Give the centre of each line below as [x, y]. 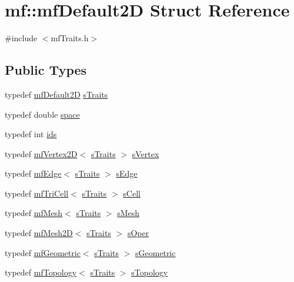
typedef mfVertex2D [41, 153]
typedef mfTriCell [37, 193]
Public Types [46, 70]
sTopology [150, 272]
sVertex [146, 153]
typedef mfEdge [33, 173]
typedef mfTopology [41, 272]
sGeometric [156, 252]
